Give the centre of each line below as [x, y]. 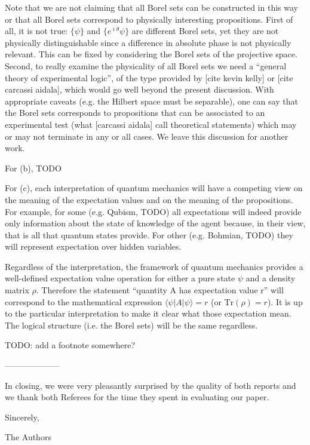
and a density [271, 278]
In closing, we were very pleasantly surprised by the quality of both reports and [151, 385]
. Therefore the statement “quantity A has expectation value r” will [160, 290]
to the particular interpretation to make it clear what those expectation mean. [148, 313]
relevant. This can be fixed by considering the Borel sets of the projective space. [151, 54]
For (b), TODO [33, 168]
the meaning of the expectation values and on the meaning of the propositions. [149, 199]
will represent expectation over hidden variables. [93, 246]
